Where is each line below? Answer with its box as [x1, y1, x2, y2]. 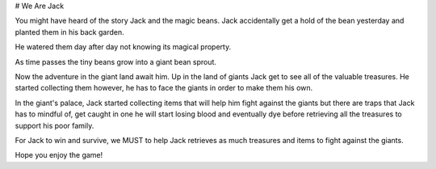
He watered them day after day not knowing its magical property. [15, 42, 232, 52]
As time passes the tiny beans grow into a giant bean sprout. [15, 57, 217, 66]
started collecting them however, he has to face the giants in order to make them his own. [15, 83, 313, 93]
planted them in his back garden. [15, 27, 124, 36]
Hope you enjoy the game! [15, 150, 103, 160]
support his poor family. [15, 120, 94, 130]
